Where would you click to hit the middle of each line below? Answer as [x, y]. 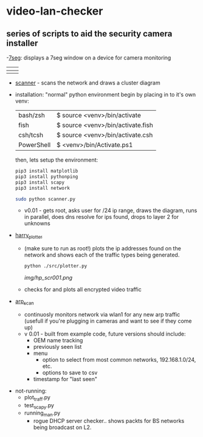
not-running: [31, 391]
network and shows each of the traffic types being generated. [102, 255]
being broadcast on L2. [62, 427]
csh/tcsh [31, 135]
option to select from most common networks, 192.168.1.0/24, [119, 359]
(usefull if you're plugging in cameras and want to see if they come [108, 321]
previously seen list [57, 346]
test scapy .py [39, 406]
